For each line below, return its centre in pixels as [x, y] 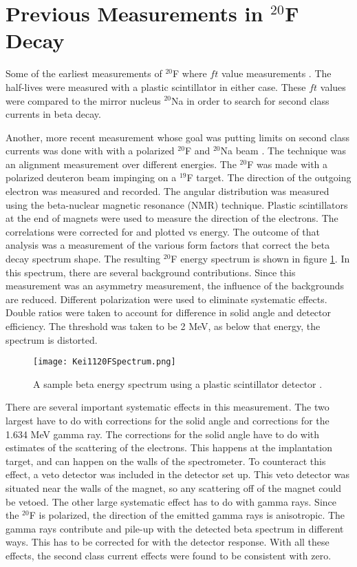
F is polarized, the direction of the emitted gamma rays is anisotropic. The [187, 515]
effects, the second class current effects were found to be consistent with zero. [169, 555]
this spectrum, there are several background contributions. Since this [151, 272]
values [333, 86]
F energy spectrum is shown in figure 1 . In [260, 259]
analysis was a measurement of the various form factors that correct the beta [168, 245]
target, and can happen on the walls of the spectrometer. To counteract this [166, 461]
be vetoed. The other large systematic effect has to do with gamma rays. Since [171, 501]
